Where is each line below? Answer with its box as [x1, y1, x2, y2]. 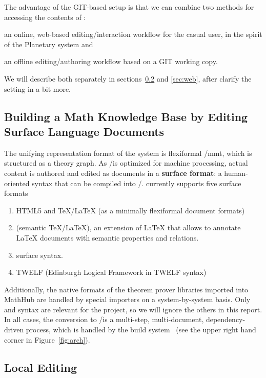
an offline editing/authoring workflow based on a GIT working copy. [4, 56, 218, 67]
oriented [4, 177, 30, 188]
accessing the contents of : [4, 11, 86, 22]
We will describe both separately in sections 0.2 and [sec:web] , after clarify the [4, 73, 252, 84]
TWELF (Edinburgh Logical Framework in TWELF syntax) [16, 267, 207, 277]
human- [224, 167, 248, 178]
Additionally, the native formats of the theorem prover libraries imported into [4, 284, 249, 294]
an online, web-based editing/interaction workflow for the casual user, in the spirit [4, 29, 262, 39]
